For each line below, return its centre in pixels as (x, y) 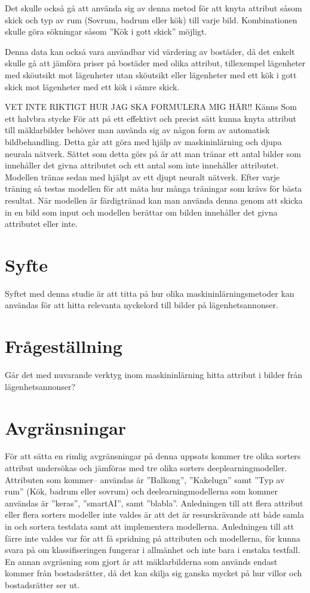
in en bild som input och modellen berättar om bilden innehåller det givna (141, 212)
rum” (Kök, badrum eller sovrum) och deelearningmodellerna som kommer (141, 491)
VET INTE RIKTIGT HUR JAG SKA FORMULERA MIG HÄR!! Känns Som (151, 107)
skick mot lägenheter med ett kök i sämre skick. (92, 86)
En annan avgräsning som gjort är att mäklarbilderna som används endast (141, 561)
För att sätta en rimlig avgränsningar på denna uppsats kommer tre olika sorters (153, 456)
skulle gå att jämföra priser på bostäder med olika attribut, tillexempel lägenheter (155, 63)
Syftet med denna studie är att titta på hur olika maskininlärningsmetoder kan (150, 293)
